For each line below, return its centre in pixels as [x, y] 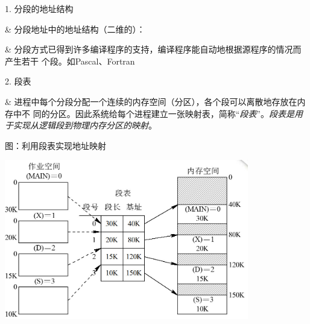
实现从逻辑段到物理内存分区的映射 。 [85, 125]
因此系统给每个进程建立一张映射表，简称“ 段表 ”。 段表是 [185, 113]
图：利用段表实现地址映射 [55, 145]
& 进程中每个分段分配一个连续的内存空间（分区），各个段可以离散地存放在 [151, 101]
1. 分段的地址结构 [39, 8]
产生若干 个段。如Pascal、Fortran [70, 61]
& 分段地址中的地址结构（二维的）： [75, 29]
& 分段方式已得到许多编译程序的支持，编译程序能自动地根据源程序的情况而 [153, 49]
